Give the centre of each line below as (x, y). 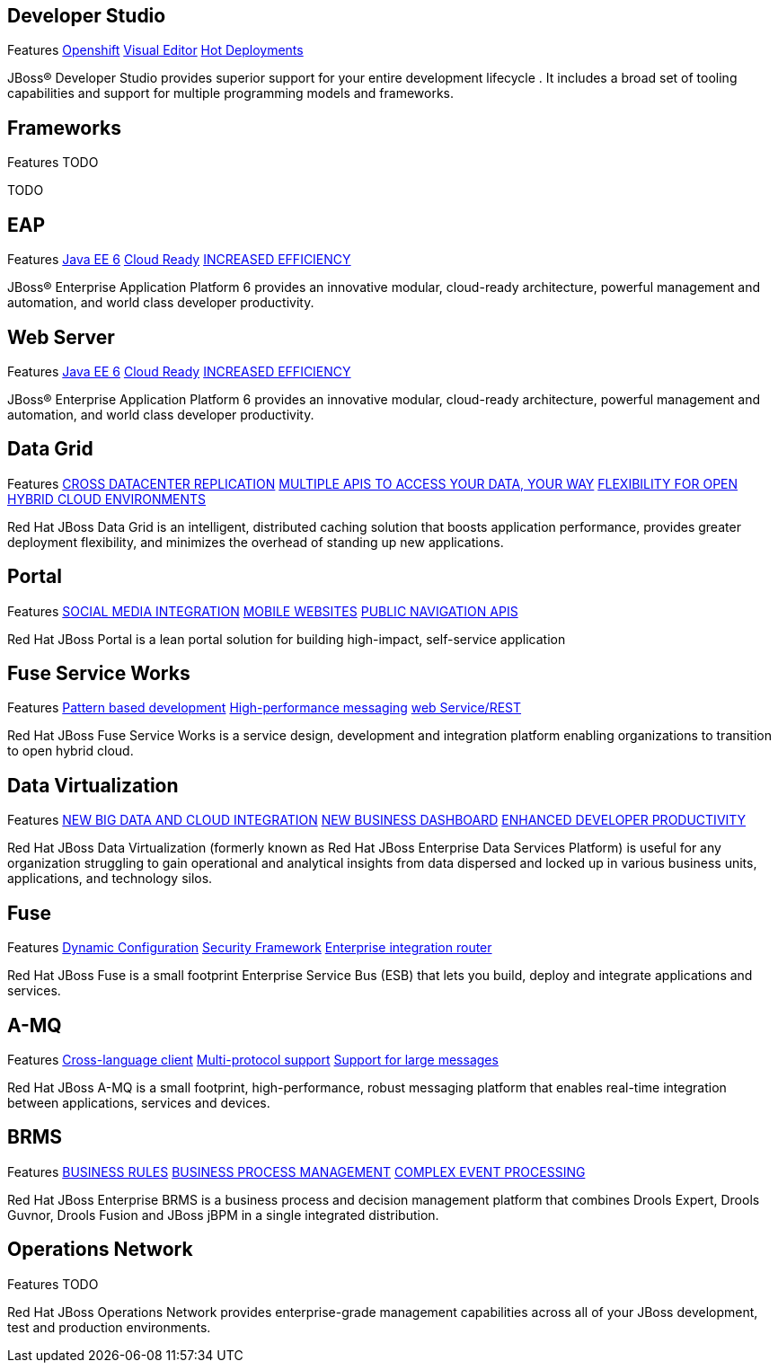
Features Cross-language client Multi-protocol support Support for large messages (253, 1060)
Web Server (61, 337)
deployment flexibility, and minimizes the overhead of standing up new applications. (256, 542)
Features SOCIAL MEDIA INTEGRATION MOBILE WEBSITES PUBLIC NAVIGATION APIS (263, 611)
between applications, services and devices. (139, 1103)
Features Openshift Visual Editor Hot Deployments (155, 50)
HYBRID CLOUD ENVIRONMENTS (107, 499)
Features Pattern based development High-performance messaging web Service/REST (265, 708)
